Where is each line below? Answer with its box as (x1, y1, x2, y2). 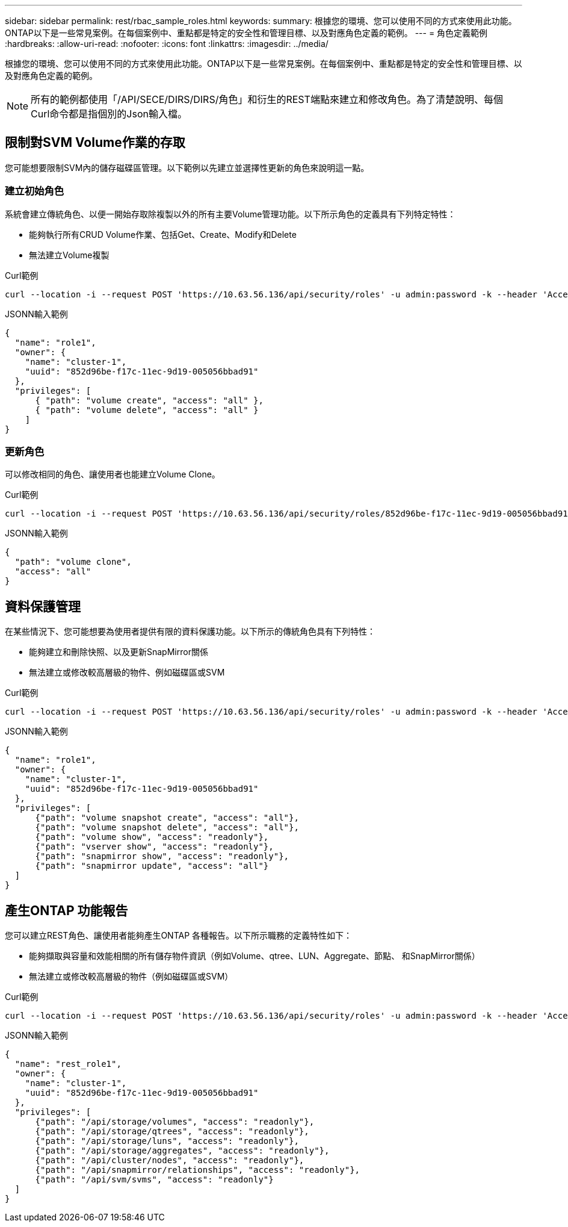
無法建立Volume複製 (29, 249, 110, 260)
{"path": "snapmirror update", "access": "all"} (35, 861, 269, 871)
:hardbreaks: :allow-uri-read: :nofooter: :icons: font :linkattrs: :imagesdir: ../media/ (5, 39, 329, 49)
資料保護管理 (5, 598, 81, 614)
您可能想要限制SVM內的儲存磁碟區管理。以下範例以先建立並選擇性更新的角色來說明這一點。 (5, 162, 369, 173)
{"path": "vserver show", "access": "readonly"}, (35, 842, 274, 852)
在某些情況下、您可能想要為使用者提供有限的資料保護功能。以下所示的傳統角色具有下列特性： (5, 626, 375, 637)
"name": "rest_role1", (14, 1059, 122, 1069)
